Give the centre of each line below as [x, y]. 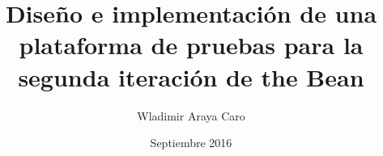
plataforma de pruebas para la [191, 45]
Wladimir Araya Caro [191, 115]
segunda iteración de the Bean [191, 76]
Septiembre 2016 [191, 143]
